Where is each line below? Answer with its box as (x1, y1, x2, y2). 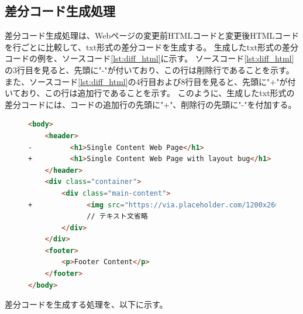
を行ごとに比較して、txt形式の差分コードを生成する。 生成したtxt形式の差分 (5, 40, 299, 53)
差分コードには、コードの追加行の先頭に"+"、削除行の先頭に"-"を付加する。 (5, 98, 297, 110)
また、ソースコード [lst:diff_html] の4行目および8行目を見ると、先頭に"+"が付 (5, 75, 296, 87)
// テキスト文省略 (87, 212, 148, 221)
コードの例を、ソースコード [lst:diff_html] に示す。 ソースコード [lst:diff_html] (5, 52, 294, 64)
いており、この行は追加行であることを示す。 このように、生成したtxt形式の (5, 87, 295, 99)
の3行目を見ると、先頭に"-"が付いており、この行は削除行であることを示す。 (5, 63, 294, 76)
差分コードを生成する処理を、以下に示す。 (5, 298, 168, 310)
